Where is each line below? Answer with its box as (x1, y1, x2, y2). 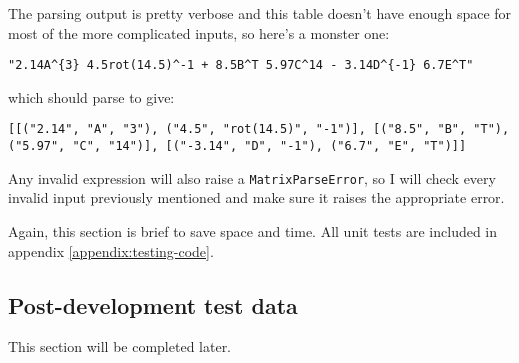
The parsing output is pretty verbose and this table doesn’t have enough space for (8, 3, 512, 23)
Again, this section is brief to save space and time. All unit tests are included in (8, 221, 498, 241)
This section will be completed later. (8, 336, 232, 357)
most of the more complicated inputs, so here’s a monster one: (8, 22, 390, 43)
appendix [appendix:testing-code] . (8, 240, 214, 261)
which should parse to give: (8, 86, 175, 107)
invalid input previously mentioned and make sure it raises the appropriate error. (8, 187, 505, 208)
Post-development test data (8, 289, 298, 320)
